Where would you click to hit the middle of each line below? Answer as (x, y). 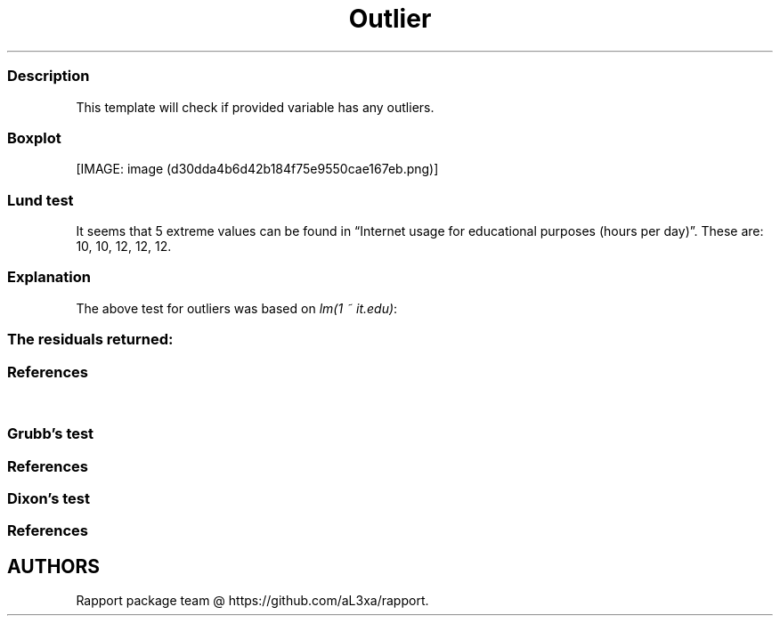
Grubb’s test (51, 434)
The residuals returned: (90, 340)
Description (49, 76)
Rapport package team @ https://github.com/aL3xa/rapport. (252, 601)
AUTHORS (54, 566)
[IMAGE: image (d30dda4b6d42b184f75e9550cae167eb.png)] (257, 169)
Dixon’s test (49, 498)
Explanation (49, 277)
